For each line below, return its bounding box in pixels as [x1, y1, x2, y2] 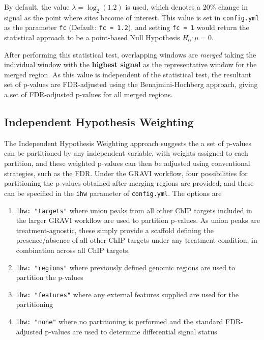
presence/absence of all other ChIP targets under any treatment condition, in [16, 235, 257, 245]
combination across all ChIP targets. [16, 244, 130, 255]
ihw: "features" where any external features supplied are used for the [16, 289, 239, 299]
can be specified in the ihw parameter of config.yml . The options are [4, 187, 222, 198]
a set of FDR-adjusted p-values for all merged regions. [4, 89, 173, 100]
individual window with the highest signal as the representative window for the [4, 59, 257, 70]
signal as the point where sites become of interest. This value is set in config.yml [4, 12, 259, 22]
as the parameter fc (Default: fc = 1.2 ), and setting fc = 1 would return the [4, 22, 249, 33]
